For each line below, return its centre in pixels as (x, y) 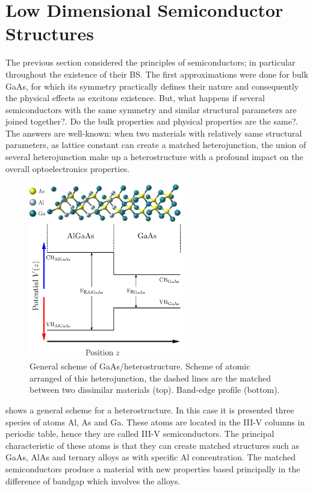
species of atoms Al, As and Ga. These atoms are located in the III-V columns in (155, 422)
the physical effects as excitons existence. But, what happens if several (135, 98)
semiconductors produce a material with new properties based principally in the (153, 468)
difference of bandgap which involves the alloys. (93, 480)
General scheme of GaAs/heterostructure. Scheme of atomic (140, 366)
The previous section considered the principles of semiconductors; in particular (150, 62)
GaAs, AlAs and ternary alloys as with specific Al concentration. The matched (151, 457)
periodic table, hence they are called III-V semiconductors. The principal (140, 434)
